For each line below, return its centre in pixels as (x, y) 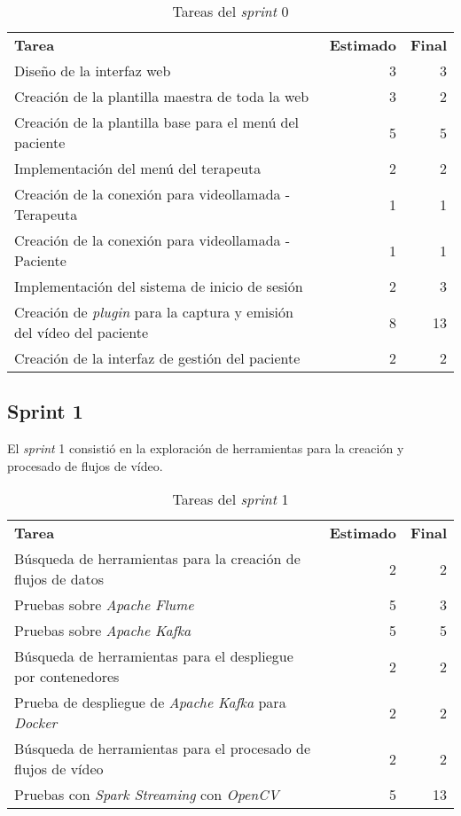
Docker (36, 723)
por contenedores (67, 677)
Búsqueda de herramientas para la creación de (157, 559)
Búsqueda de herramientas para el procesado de (162, 749)
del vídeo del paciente (82, 332)
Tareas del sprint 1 (230, 499)
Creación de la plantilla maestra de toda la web (162, 96)
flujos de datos (59, 579)
